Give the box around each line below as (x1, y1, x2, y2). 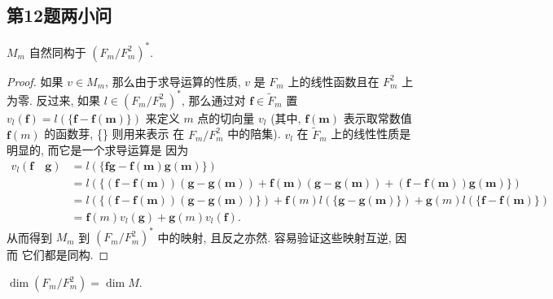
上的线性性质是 (331, 125, 411, 142)
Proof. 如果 (7, 72, 64, 89)
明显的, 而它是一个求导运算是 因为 (7, 141, 189, 158)
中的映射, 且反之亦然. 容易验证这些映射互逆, (157, 228, 392, 245)
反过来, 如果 (36, 91, 101, 108)
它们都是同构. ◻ (21, 246, 109, 263)
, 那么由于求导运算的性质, (105, 72, 241, 89)
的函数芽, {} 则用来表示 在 (44, 125, 185, 142)
